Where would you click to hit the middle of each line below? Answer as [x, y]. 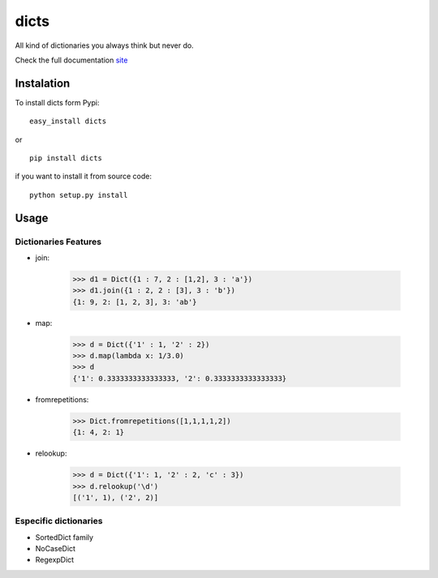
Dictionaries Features [58, 242]
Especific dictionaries [59, 521]
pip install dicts [66, 158]
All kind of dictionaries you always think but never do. [104, 45]
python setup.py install [79, 195]
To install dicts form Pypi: [57, 102]
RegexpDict [55, 560]
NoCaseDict [56, 549]
